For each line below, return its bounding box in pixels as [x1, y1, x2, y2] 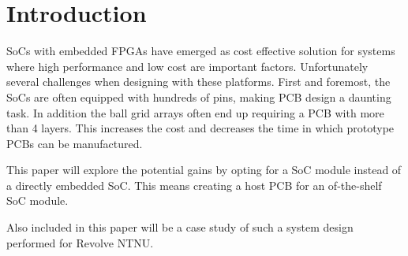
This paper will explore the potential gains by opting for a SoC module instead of [6, 161, 402, 178]
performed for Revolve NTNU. [6, 234, 154, 250]
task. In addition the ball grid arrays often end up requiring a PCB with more [6, 104, 384, 121]
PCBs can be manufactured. [6, 135, 143, 151]
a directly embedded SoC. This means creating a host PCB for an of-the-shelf [6, 176, 382, 193]
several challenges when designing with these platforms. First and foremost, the [6, 73, 391, 90]
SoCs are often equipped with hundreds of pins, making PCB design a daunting [6, 88, 391, 105]
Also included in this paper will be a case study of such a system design [6, 219, 354, 236]
